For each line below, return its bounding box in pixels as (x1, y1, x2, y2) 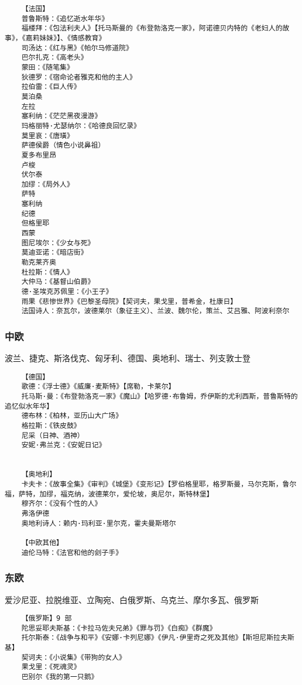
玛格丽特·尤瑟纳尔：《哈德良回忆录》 (21, 121, 140, 130)
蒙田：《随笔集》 (21, 63, 74, 71)
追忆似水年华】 (5, 402, 54, 410)
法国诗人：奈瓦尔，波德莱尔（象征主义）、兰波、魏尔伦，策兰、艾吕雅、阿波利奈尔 (21, 307, 290, 316)
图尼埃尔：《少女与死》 (21, 238, 95, 247)
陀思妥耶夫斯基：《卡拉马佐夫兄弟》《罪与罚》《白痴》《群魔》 (21, 624, 217, 632)
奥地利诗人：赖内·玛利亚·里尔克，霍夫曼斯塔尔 (21, 519, 176, 528)
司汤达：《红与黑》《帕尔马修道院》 (21, 43, 133, 52)
